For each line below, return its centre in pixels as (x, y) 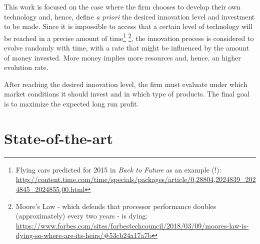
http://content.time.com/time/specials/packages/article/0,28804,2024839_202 (136, 179)
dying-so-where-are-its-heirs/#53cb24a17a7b (84, 235)
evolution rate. (26, 67)
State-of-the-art (59, 138)
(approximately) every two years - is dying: (82, 216)
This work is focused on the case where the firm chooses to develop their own (122, 6)
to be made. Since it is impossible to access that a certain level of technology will (128, 26)
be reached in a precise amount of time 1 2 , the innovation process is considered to (129, 37)
